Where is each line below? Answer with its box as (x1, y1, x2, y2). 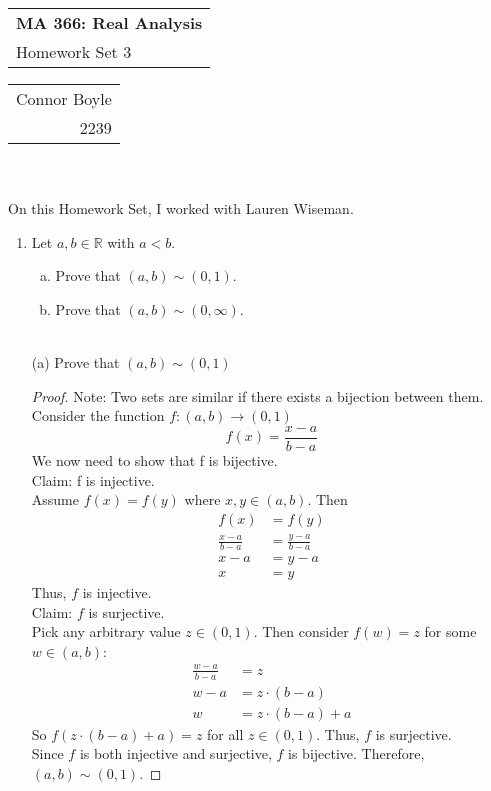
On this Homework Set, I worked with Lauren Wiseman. (8, 198, 354, 219)
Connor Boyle (16, 87, 112, 110)
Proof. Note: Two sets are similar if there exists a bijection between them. (31, 385, 484, 406)
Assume (31, 489, 79, 510)
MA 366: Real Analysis (16, 11, 203, 34)
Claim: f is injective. (31, 469, 155, 490)
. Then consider (253, 621, 349, 642)
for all (207, 723, 244, 744)
